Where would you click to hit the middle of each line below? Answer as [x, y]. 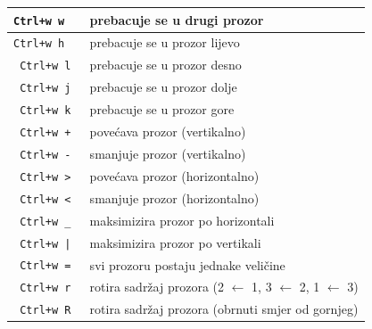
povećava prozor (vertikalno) [168, 132]
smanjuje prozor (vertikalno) [168, 153]
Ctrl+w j [45, 89]
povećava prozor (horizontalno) [174, 175]
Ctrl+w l [45, 66]
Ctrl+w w [39, 21]
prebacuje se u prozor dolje [163, 87]
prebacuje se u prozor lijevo [165, 42]
